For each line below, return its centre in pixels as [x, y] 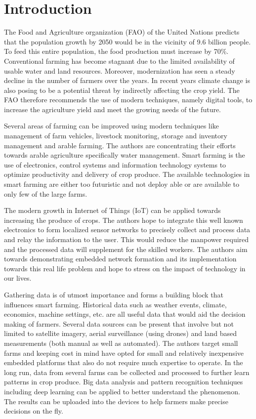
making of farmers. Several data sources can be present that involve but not [119, 323]
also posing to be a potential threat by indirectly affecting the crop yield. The [122, 90]
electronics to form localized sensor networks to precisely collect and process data [127, 230]
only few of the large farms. [46, 193]
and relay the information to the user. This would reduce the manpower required [127, 239]
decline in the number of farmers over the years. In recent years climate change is [127, 80]
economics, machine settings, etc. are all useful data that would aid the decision [125, 314]
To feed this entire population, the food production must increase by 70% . [116, 51]
